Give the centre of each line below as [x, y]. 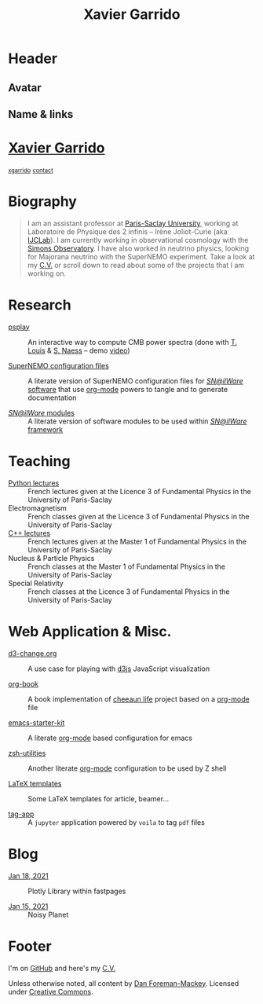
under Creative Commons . [51, 991]
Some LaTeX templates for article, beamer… [99, 798]
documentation [52, 398]
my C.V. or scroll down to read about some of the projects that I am [136, 265]
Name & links [41, 114]
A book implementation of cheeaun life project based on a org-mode [139, 699]
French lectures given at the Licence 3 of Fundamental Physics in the [139, 491]
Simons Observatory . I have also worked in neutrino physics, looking [138, 248]
